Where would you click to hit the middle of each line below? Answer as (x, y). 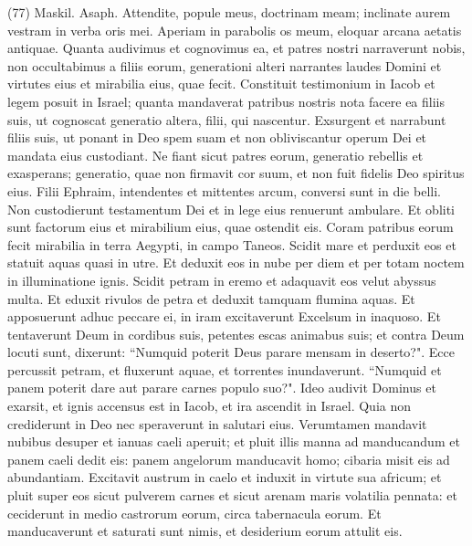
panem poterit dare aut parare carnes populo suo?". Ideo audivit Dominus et (222, 388)
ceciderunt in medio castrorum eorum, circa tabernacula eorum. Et (194, 513)
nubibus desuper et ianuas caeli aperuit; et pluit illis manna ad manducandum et (234, 441)
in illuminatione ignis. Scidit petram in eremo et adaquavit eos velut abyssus (222, 280)
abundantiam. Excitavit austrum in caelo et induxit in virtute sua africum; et (225, 477)
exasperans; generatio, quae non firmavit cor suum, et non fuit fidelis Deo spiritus (236, 173)
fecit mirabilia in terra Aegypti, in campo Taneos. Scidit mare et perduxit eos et (232, 244)
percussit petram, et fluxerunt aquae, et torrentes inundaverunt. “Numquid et (225, 369)
